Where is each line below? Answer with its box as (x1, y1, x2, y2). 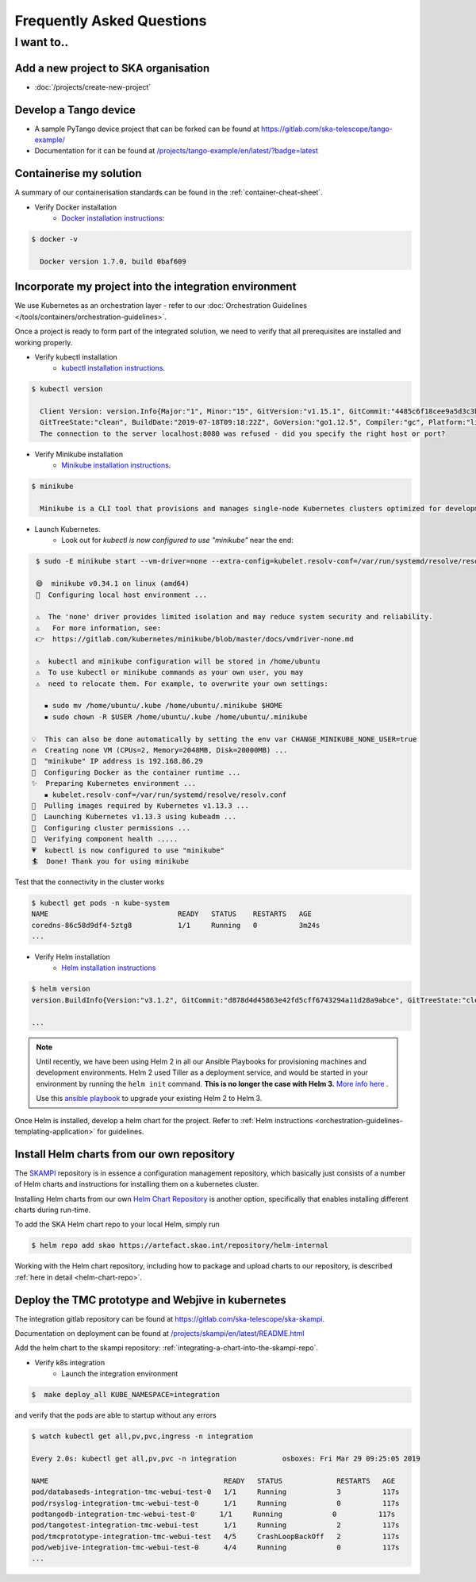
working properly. (14, 337, 73, 347)
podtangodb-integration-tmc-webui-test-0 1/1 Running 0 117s (31, 1509, 396, 1518)
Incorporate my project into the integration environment (14, 280, 297, 294)
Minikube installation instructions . (61, 460, 171, 470)
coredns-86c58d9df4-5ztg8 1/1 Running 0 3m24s (31, 921, 321, 930)
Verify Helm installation (34, 953, 110, 962)
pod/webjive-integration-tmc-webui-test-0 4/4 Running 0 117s (31, 1543, 400, 1552)
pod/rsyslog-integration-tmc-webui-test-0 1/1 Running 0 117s (31, 1499, 400, 1507)
